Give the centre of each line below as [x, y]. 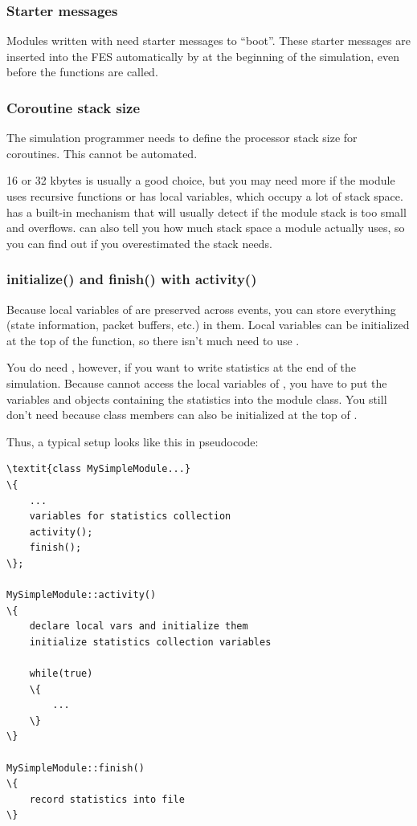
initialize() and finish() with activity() [132, 279]
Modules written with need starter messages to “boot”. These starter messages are [208, 41]
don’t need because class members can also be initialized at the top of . [182, 415]
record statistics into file [107, 799]
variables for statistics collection [130, 517]
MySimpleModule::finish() [76, 768]
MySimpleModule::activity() [82, 595]
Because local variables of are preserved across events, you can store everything [201, 309]
